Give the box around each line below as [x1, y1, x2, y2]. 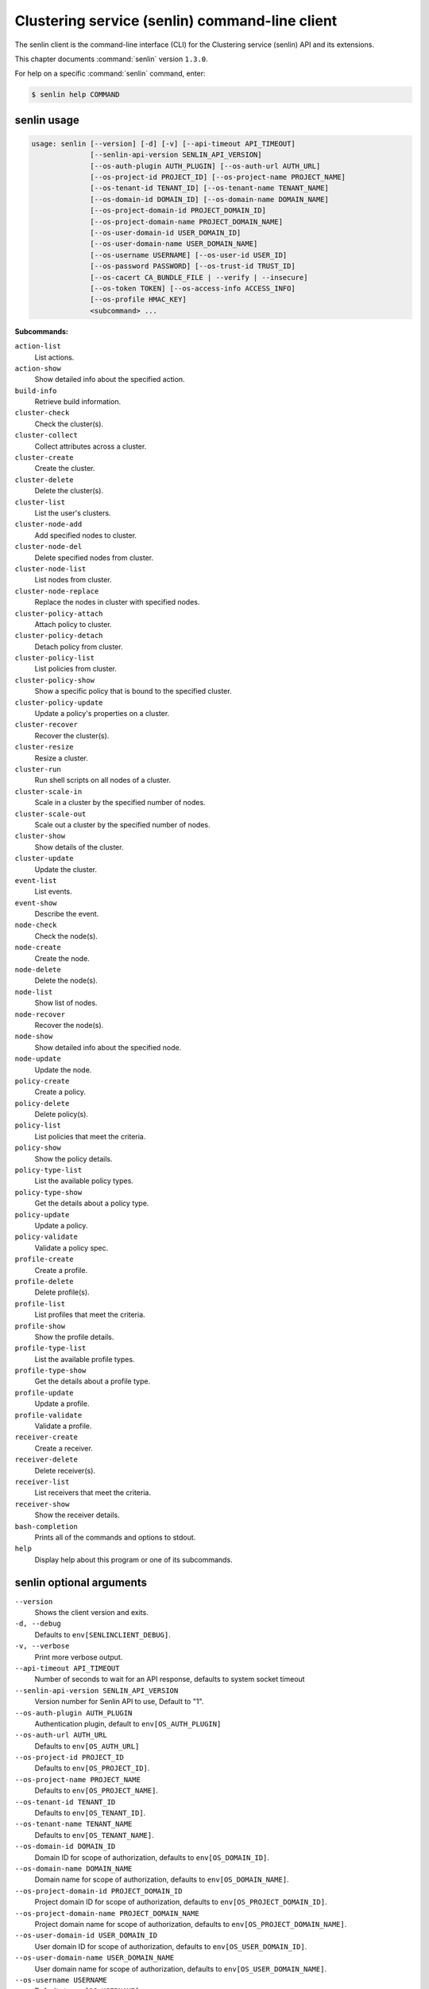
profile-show [14, 1321, 66, 1330]
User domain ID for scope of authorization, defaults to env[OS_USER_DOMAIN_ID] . [34, 1941, 307, 1951]
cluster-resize [14, 742, 75, 752]
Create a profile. [34, 1265, 87, 1275]
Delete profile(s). [34, 1287, 91, 1297]
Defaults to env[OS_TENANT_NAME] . [34, 1830, 154, 1839]
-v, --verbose [14, 1641, 70, 1651]
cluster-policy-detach [14, 631, 103, 640]
